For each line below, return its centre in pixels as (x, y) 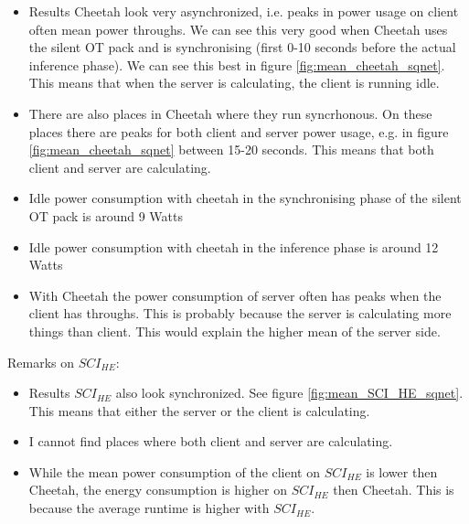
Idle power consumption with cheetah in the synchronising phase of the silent (245, 198)
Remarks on (41, 362)
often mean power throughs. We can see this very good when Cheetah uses (238, 29)
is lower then (402, 471)
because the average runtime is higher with (149, 508)
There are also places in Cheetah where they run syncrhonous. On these (230, 113)
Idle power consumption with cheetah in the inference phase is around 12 (234, 246)
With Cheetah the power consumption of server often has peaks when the (235, 295)
